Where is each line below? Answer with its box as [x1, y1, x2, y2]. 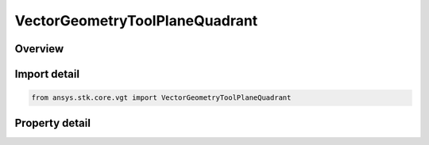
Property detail [14, 116, 91, 130]
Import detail [14, 67, 79, 81]
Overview [14, 42, 64, 55]
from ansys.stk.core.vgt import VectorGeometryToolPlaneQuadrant [31, 93, 292, 102]
